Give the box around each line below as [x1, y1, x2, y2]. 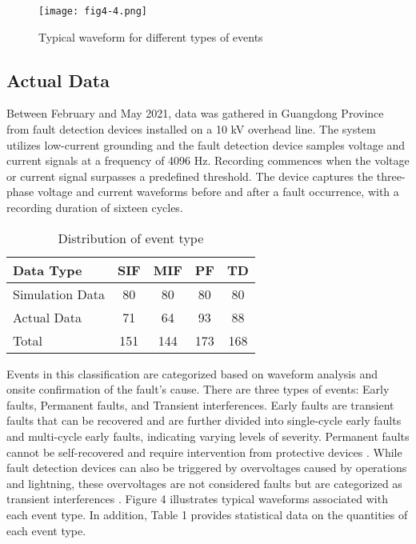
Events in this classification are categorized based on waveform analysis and [6, 365, 378, 382]
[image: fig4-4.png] [38, 6, 148, 17]
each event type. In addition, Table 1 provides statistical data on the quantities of [6, 506, 408, 522]
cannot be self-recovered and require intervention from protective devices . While [6, 443, 402, 460]
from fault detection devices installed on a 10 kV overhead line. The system [6, 121, 376, 138]
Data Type [13, 260, 82, 279]
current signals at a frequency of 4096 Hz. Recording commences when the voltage [6, 152, 410, 169]
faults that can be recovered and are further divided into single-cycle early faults [6, 412, 402, 429]
